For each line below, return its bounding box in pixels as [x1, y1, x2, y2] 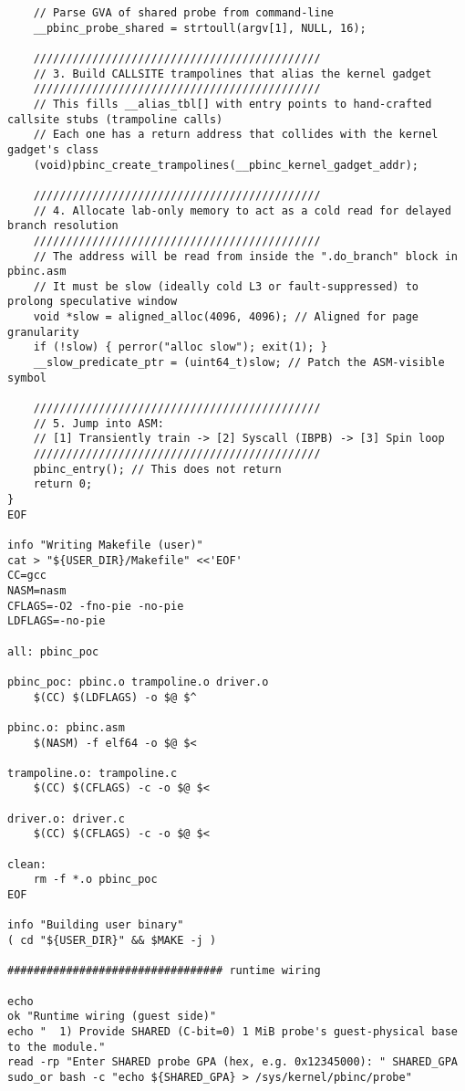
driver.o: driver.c [7, 812, 125, 825]
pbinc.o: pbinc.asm [7, 720, 125, 734]
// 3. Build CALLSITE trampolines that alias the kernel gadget [33, 67, 432, 80]
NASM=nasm [7, 583, 67, 597]
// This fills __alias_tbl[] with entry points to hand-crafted [33, 97, 432, 110]
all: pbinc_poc [7, 645, 99, 658]
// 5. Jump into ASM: [33, 416, 164, 430]
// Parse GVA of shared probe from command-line [33, 6, 334, 19]
